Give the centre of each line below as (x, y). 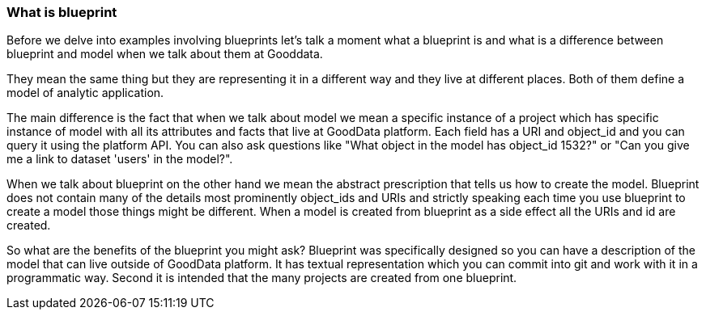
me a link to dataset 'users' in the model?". (120, 159)
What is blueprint (62, 12)
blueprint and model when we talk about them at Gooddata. (165, 54)
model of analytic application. (85, 93)
